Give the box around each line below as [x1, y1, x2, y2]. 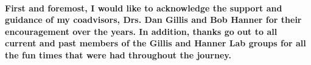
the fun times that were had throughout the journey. [5, 48, 231, 61]
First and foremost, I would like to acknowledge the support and [5, 1, 282, 14]
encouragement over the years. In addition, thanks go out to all [5, 25, 278, 37]
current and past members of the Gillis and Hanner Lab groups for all [5, 37, 306, 49]
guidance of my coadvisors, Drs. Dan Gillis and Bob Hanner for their [5, 13, 302, 26]
